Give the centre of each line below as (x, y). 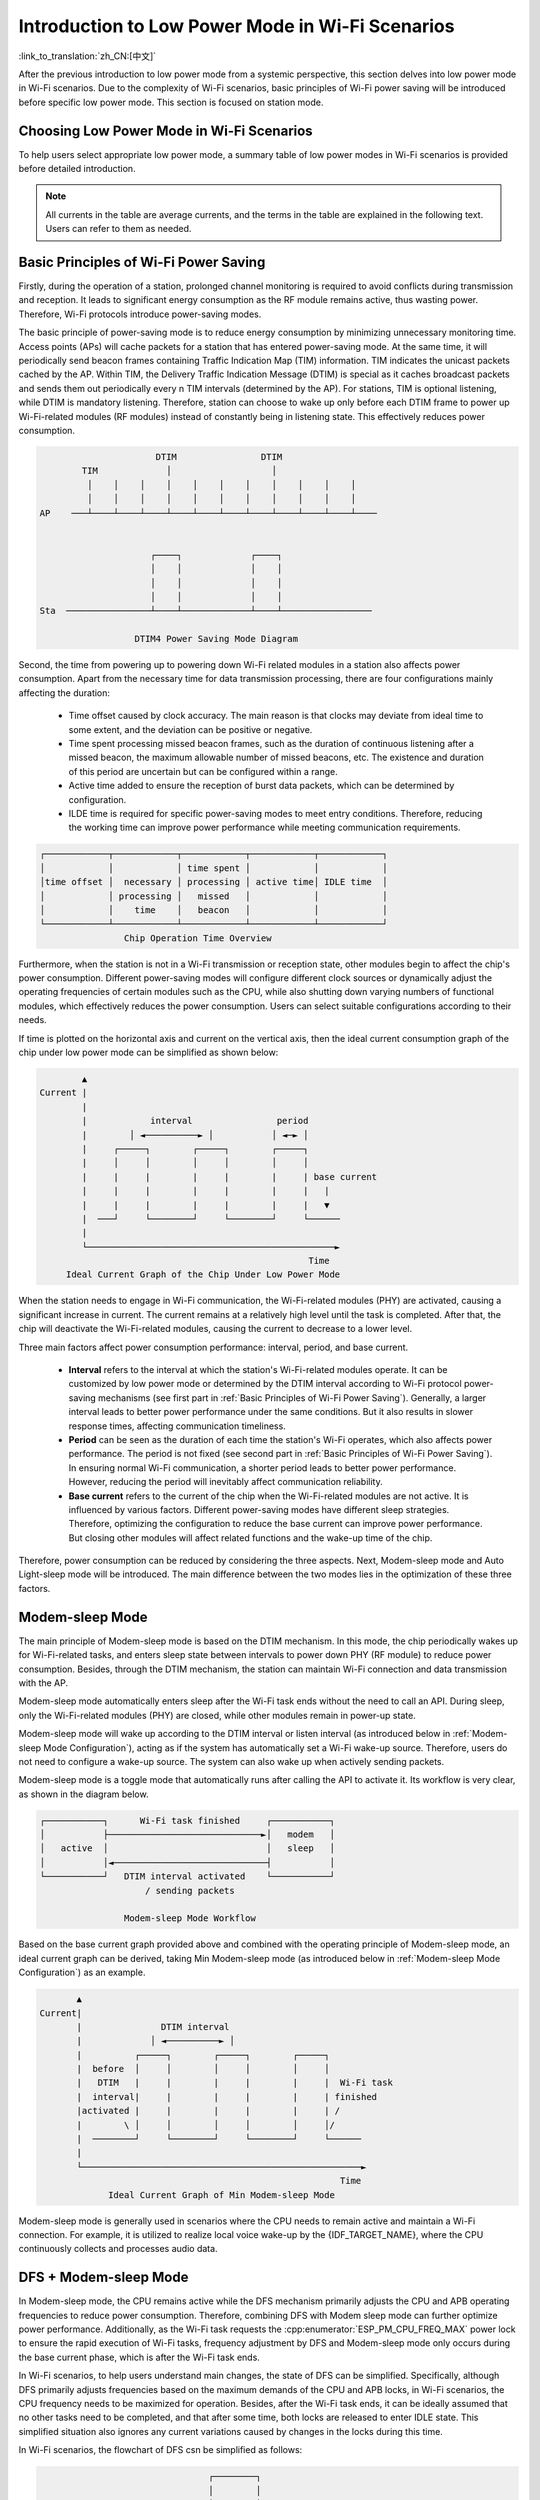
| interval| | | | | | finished (227, 2096)
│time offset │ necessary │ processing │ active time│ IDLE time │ (213, 882)
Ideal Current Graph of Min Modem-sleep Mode (221, 2194)
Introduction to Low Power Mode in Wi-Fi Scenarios (236, 26)
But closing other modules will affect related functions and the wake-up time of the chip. (250, 1537)
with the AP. (43, 1682)
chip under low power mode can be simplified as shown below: (148, 1052)
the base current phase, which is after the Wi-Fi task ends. (139, 2357)
